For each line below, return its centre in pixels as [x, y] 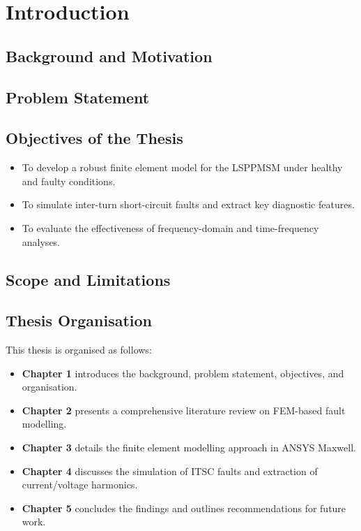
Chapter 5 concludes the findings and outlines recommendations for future [184, 508]
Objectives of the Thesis [94, 138]
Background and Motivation [109, 56]
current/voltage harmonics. [80, 485]
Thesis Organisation [79, 320]
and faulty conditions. [69, 181]
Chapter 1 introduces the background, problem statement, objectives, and [183, 373]
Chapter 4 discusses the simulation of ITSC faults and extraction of [170, 471]
